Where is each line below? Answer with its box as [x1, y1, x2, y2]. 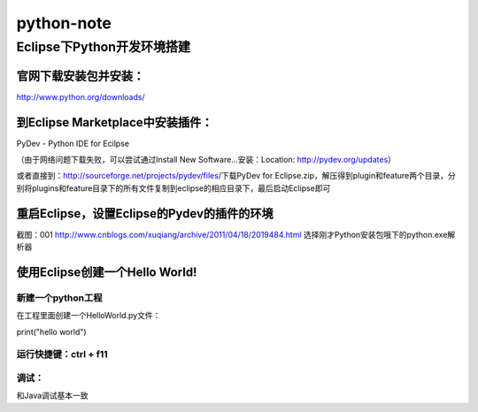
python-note [16, 13, 112, 33]
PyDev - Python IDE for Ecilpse [16, 138, 130, 149]
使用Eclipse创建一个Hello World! [16, 264, 197, 279]
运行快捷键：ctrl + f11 [16, 348, 108, 361]
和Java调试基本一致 [16, 390, 89, 401]
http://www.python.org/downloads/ [16, 91, 145, 102]
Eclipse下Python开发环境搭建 [16, 39, 190, 55]
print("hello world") [16, 326, 88, 337]
